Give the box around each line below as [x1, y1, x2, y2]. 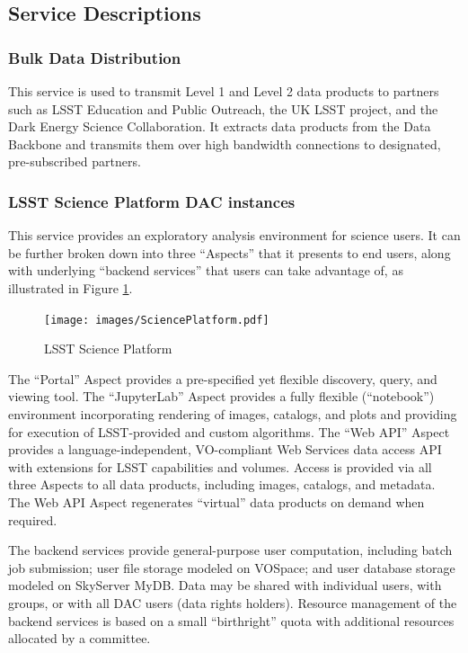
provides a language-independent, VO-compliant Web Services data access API [8, 440, 442, 459]
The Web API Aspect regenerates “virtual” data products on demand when [8, 492, 425, 511]
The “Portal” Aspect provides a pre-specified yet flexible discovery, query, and [8, 369, 437, 388]
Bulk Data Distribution [8, 46, 181, 68]
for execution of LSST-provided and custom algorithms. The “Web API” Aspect [8, 422, 450, 441]
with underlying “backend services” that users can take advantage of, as [8, 261, 403, 280]
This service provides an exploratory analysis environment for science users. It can [8, 226, 461, 245]
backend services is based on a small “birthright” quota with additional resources [8, 611, 455, 630]
